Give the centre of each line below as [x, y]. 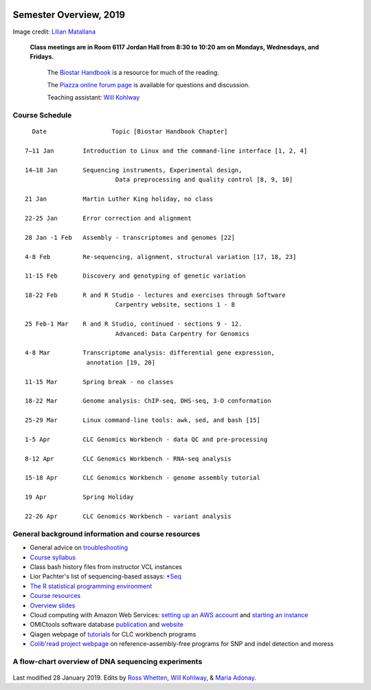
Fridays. [42, 57]
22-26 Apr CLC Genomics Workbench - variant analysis [128, 516]
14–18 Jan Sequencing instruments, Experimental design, [134, 170]
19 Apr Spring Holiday [79, 497]
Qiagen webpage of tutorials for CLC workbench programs [113, 634]
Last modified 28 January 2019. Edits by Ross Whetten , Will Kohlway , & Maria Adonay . [135, 678]
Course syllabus [53, 557]
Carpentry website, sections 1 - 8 [175, 305]
